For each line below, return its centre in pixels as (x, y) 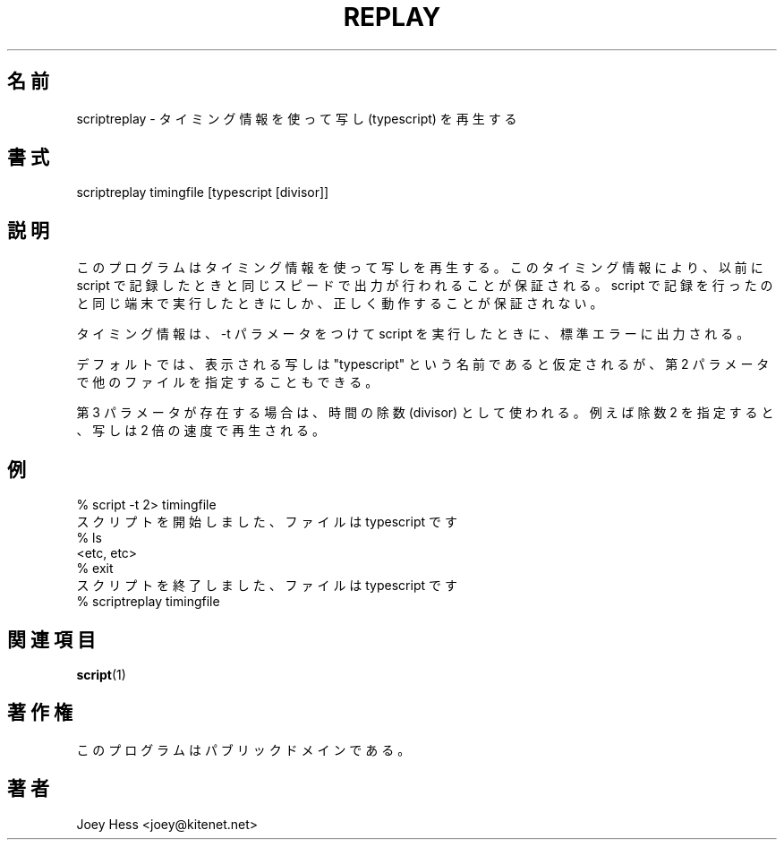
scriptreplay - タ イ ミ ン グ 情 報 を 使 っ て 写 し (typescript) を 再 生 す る (297, 118)
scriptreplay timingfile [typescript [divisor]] (203, 192)
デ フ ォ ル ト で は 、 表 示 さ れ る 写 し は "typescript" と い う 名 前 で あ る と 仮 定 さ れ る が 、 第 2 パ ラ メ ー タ (423, 364)
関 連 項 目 (51, 639)
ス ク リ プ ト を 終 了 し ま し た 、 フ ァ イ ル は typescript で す (267, 586)
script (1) (101, 674)
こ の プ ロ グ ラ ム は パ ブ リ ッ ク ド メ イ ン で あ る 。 (243, 749)
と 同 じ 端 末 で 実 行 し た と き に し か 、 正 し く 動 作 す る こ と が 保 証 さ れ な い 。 (340, 304)
